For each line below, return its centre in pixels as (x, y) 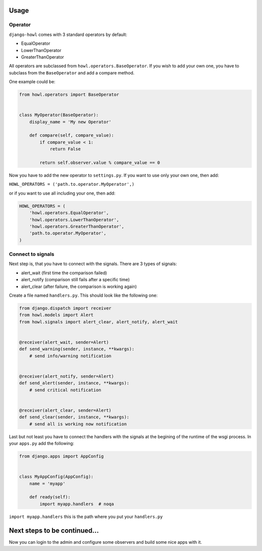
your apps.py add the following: (42, 443)
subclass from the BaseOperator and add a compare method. (72, 72)
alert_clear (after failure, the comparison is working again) (79, 286)
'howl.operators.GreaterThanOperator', (77, 226)
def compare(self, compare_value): (72, 135)
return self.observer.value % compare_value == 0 (100, 163)
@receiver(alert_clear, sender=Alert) (65, 410)
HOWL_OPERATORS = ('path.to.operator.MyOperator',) (72, 184)
